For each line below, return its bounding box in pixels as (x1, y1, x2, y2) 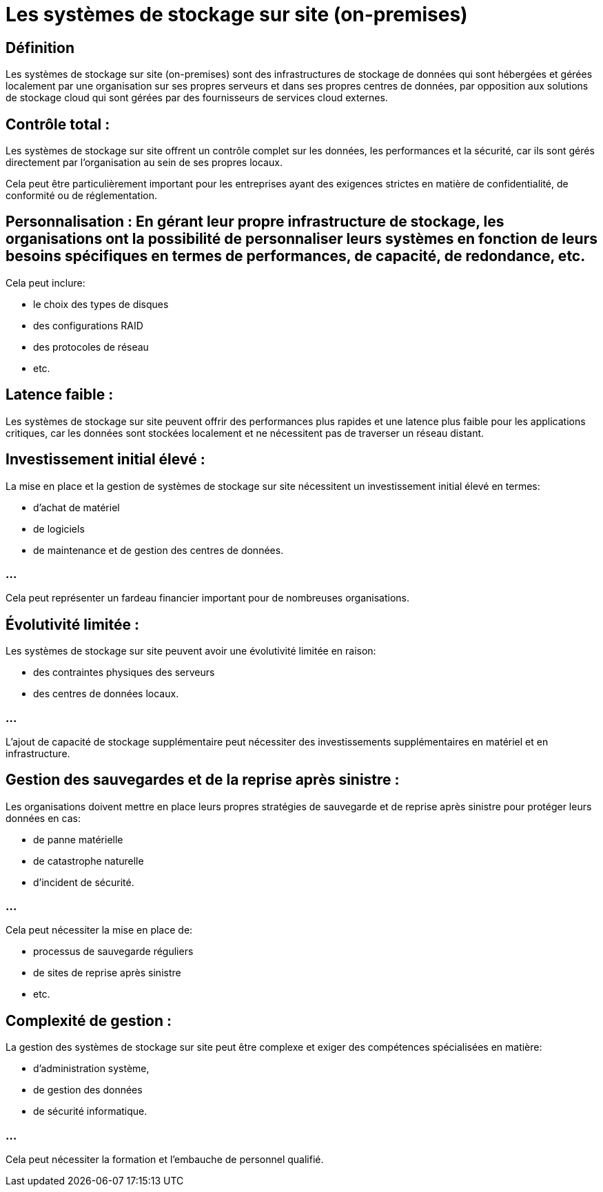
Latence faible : (6, 386, 114, 404)
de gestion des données (33, 1084, 143, 1096)
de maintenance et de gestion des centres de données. (33, 544, 284, 556)
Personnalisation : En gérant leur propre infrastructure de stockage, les (6, 213, 504, 231)
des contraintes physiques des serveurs (33, 666, 215, 679)
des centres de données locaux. (33, 688, 179, 700)
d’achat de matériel (33, 501, 120, 513)
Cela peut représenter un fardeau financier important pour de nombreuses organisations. (6, 592, 409, 604)
